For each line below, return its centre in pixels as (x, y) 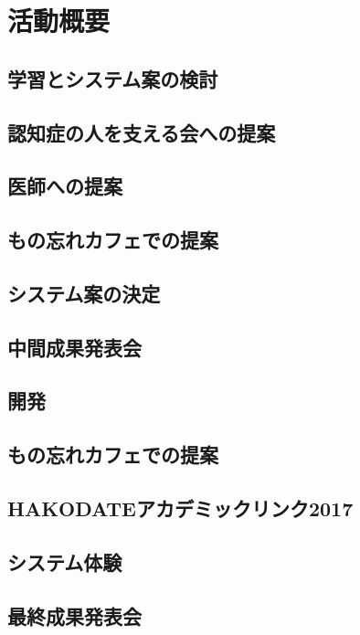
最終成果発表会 (74, 615)
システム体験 (65, 561)
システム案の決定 (84, 293)
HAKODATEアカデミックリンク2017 (180, 508)
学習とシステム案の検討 (113, 78)
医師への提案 (65, 186)
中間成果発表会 (74, 347)
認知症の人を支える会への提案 (142, 132)
